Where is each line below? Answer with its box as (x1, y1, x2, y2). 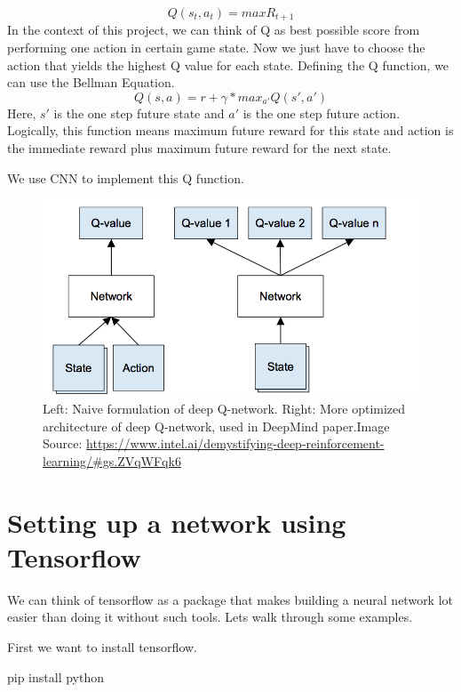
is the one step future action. (242, 103, 401, 122)
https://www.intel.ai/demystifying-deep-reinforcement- (86, 434, 385, 453)
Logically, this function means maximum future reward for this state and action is (7, 121, 454, 140)
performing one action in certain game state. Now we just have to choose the (7, 38, 425, 57)
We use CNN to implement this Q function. (7, 168, 244, 187)
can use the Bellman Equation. (7, 73, 175, 92)
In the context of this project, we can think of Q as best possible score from (7, 20, 420, 39)
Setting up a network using (7, 503, 346, 540)
